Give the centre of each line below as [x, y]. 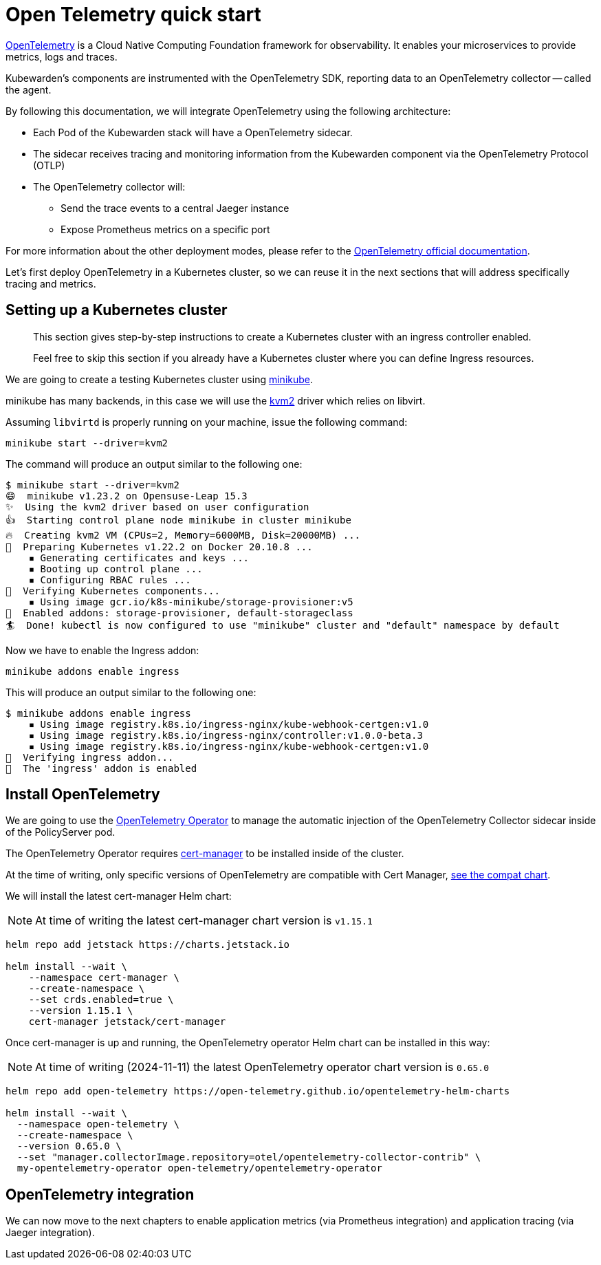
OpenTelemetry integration [100, 1194]
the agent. [29, 89]
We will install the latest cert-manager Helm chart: [119, 896]
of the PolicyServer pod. [61, 832]
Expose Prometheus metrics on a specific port [165, 229]
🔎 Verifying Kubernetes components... [113, 591]
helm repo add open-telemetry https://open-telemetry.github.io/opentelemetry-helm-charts [258, 1091]
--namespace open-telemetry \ [98, 1124]
